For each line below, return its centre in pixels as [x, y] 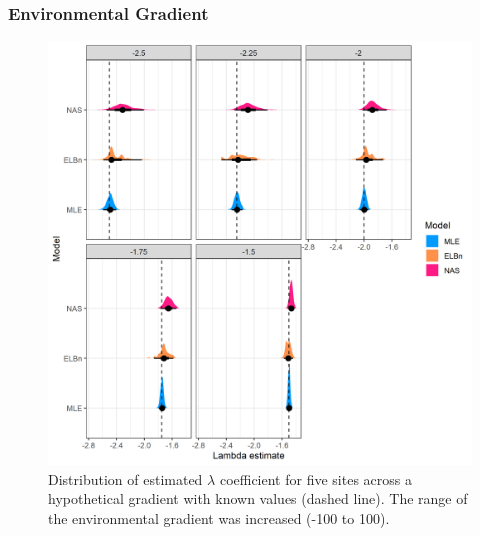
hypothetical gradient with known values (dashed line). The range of [258, 498]
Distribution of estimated [125, 478]
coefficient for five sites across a [315, 478]
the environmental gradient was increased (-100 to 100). [219, 518]
